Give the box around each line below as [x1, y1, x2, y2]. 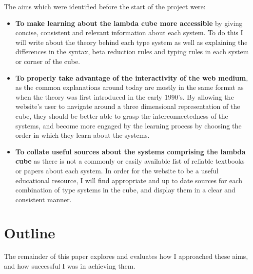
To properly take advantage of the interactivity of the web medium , [15, 72, 248, 83]
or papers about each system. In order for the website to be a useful [15, 165, 219, 175]
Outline [4, 223, 56, 243]
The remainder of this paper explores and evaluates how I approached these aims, [4, 251, 248, 261]
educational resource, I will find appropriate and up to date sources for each [15, 175, 243, 185]
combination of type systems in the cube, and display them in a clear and [15, 185, 235, 195]
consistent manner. [15, 194, 72, 204]
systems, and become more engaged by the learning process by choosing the [15, 120, 242, 130]
